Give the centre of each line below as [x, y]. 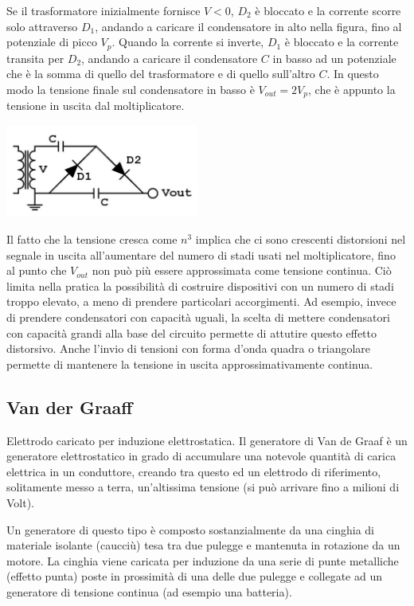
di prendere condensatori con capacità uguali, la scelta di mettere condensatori [198, 317]
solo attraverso [42, 26]
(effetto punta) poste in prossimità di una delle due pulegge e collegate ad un [194, 576]
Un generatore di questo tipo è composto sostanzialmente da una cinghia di [190, 529]
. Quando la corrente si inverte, [188, 42]
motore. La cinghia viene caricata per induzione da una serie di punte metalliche [203, 560]
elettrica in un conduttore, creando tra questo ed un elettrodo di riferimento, [194, 471]
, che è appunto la [352, 89]
